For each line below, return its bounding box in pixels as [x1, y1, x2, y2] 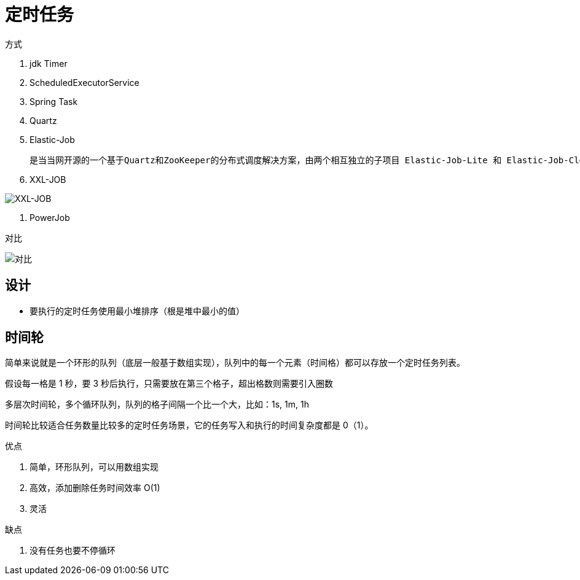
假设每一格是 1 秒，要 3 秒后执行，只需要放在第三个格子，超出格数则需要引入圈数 [5, 378, 334, 389]
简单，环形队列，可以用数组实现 [29, 462, 159, 473]
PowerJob [29, 212, 70, 223]
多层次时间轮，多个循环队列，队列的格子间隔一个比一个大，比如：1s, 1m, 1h [5, 399, 309, 410]
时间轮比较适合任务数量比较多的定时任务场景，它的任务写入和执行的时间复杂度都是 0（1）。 [5, 420, 374, 431]
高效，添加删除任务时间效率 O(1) [29, 482, 160, 493]
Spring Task [29, 96, 78, 107]
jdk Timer [29, 58, 68, 69]
